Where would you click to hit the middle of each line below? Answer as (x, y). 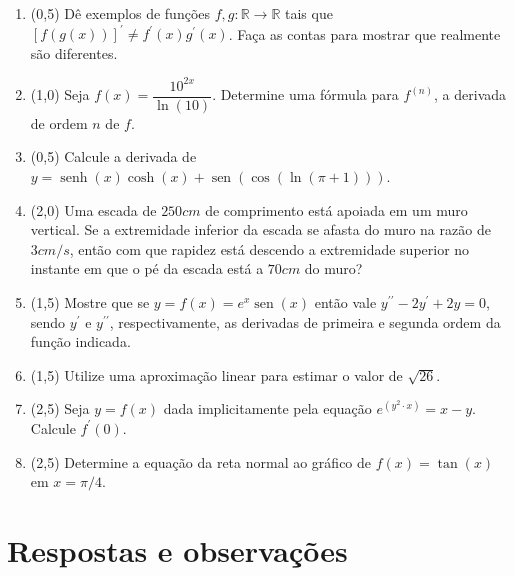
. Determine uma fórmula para (305, 94)
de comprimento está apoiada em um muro (336, 209)
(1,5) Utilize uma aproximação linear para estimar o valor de (216, 374)
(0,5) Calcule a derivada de (113, 156)
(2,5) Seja (60, 408)
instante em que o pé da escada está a (147, 268)
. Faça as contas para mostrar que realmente (364, 33)
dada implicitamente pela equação (267, 408)
